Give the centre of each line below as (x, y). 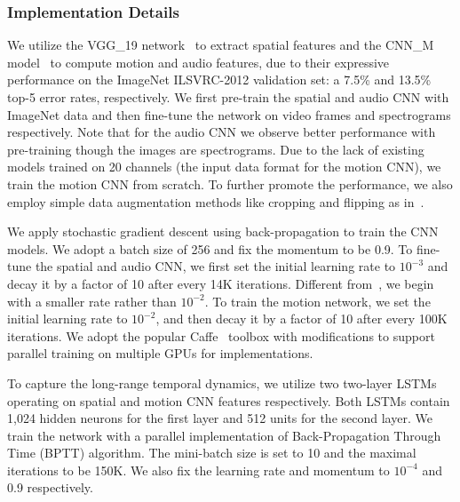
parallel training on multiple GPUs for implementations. (160, 353)
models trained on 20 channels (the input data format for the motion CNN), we (224, 167)
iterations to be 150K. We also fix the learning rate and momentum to (198, 470)
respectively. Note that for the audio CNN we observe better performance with (222, 132)
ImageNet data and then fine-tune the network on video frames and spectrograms (229, 114)
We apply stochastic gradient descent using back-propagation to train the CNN (223, 231)
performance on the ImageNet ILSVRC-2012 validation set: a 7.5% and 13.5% (219, 80)
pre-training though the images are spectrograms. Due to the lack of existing (216, 149)
